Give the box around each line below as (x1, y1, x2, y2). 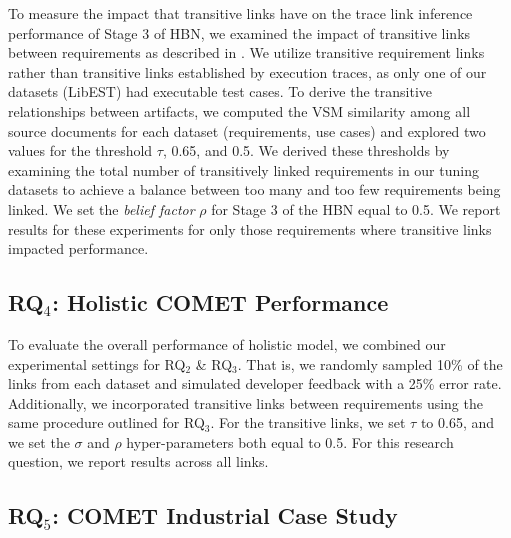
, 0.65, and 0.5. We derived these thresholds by (162, 140, 450, 161)
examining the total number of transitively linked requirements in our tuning (8, 159, 479, 180)
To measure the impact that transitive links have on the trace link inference (8, 3, 473, 23)
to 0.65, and (420, 412, 495, 433)
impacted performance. (8, 238, 149, 259)
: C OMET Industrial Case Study (52, 500, 398, 531)
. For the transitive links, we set (210, 412, 406, 433)
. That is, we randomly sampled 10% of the (237, 353, 503, 374)
